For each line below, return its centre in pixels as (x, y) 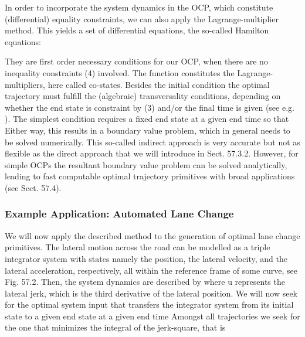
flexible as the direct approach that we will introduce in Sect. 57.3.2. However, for (152, 153)
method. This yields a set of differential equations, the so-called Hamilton (137, 30)
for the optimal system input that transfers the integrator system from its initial (149, 304)
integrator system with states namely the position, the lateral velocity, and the (146, 258)
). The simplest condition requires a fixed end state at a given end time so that (147, 119)
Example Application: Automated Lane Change (119, 214)
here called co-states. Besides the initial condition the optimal (159, 84)
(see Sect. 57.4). (33, 187)
